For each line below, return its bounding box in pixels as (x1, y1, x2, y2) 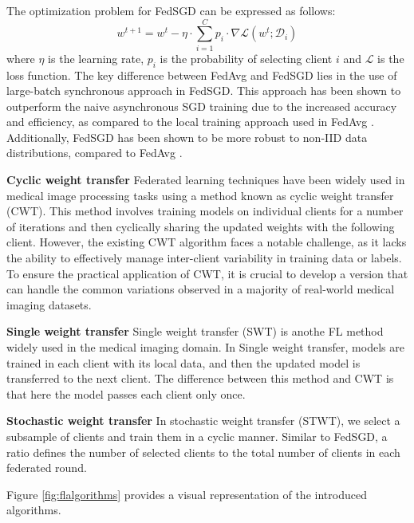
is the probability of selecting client (160, 49, 333, 66)
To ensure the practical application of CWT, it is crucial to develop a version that (6, 265, 408, 281)
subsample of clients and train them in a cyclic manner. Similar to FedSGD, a (6, 427, 388, 444)
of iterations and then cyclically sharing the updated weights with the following (6, 218, 395, 234)
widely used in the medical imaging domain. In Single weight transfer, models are (6, 339, 404, 356)
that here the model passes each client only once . (6, 385, 246, 402)
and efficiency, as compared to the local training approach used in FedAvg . (6, 113, 374, 130)
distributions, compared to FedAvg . (6, 144, 183, 161)
